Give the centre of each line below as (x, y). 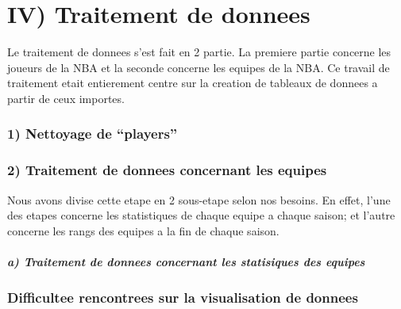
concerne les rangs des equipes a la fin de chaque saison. (143, 230)
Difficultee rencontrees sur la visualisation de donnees (183, 297)
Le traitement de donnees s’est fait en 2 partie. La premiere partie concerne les (199, 52)
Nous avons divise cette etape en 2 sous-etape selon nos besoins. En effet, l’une (199, 199)
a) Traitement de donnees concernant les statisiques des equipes (186, 261)
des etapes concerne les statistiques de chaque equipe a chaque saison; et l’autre (201, 215)
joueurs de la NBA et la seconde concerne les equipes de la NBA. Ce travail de (199, 67)
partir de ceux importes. (66, 98)
